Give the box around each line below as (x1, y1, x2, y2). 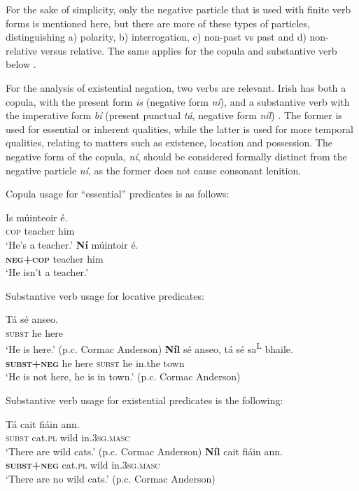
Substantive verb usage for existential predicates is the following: (6, 392, 283, 407)
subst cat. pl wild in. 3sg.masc (6, 430, 130, 445)
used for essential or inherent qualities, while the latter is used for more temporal (6, 121, 353, 136)
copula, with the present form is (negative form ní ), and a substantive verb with (6, 94, 350, 109)
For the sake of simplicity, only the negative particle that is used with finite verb (6, 2, 351, 16)
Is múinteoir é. (6, 209, 68, 224)
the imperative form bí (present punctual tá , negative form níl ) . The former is (6, 108, 342, 123)
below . (6, 57, 36, 71)
